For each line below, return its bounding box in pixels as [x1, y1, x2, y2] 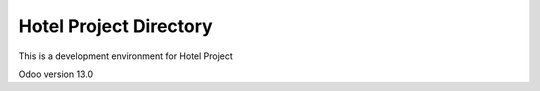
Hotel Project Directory [18, 15, 214, 37]
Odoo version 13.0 [18, 68, 94, 80]
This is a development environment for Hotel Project [18, 50, 234, 62]
